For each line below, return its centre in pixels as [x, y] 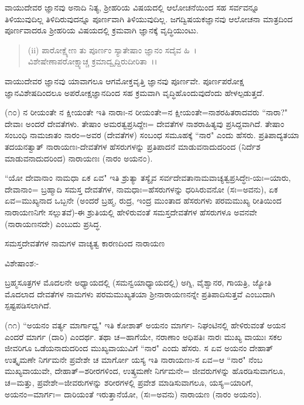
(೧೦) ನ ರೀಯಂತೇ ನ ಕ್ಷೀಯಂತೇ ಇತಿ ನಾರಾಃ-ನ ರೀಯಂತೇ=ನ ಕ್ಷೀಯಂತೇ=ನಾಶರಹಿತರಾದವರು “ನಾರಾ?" [146, 112]
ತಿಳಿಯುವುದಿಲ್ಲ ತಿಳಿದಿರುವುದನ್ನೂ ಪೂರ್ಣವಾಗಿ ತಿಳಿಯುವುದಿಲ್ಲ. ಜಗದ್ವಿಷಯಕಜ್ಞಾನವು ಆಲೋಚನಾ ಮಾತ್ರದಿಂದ [149, 18]
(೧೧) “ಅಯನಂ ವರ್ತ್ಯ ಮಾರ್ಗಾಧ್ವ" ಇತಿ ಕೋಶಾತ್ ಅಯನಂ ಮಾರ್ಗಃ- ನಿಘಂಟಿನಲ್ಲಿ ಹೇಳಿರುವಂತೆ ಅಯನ [145, 325]
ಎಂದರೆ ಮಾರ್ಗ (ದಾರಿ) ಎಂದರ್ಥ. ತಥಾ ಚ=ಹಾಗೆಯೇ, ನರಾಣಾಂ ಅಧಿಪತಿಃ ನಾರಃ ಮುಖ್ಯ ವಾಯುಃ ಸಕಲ [144, 336]
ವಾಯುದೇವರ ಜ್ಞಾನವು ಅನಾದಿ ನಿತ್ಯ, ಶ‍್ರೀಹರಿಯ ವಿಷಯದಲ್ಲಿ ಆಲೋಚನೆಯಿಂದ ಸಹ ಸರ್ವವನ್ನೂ [132, 7]
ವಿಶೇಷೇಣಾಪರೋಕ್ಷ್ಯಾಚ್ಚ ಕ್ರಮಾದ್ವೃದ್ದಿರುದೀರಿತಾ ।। [93, 61]
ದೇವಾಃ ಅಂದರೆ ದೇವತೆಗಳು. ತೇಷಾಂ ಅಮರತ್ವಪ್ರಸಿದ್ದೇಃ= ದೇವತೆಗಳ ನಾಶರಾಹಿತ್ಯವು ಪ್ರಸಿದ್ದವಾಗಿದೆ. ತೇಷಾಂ [145, 123]
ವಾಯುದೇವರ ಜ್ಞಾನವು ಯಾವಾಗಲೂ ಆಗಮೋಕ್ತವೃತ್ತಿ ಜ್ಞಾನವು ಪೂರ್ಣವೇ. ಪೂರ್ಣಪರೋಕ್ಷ [124, 80]
